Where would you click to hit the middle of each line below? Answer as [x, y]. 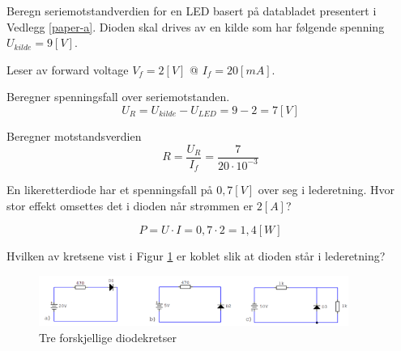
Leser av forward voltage [68, 69]
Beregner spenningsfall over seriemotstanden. [118, 97]
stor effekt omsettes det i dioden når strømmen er [130, 205]
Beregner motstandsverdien [74, 135]
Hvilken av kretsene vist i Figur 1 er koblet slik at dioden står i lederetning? [196, 256]
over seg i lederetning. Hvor [326, 190]
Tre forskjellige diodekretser [108, 337]
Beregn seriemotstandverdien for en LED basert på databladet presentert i [192, 11]
